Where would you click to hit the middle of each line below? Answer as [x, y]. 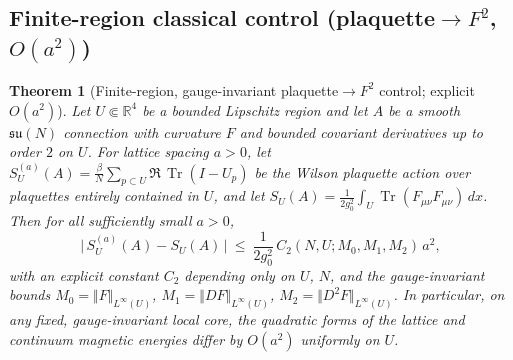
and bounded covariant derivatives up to [361, 131]
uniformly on [340, 338]
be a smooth [424, 109]
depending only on [239, 274]
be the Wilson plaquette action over [362, 171]
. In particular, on [449, 294]
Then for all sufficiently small [100, 220]
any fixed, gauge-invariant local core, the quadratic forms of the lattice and [237, 319]
